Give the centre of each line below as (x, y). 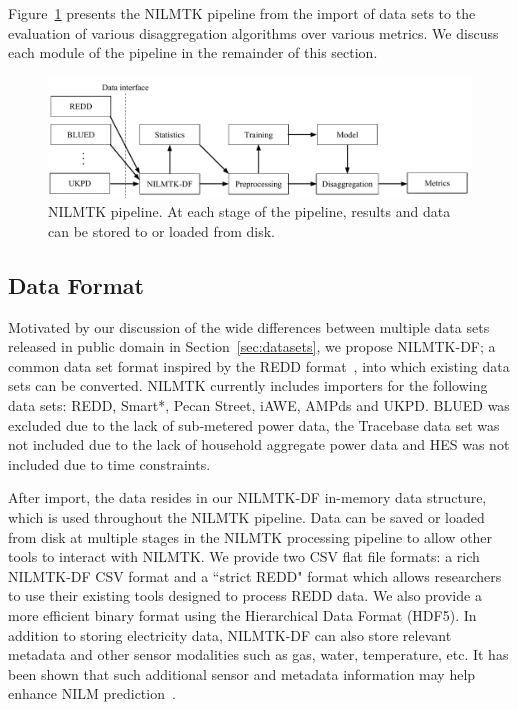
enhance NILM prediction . (92, 693)
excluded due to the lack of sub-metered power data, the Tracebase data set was (254, 424)
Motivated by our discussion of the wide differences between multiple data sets (249, 326)
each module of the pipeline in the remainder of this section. (193, 52)
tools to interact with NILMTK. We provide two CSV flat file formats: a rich (244, 556)
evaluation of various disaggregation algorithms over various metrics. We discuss (253, 32)
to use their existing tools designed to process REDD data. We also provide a (245, 595)
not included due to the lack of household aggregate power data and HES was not (259, 444)
